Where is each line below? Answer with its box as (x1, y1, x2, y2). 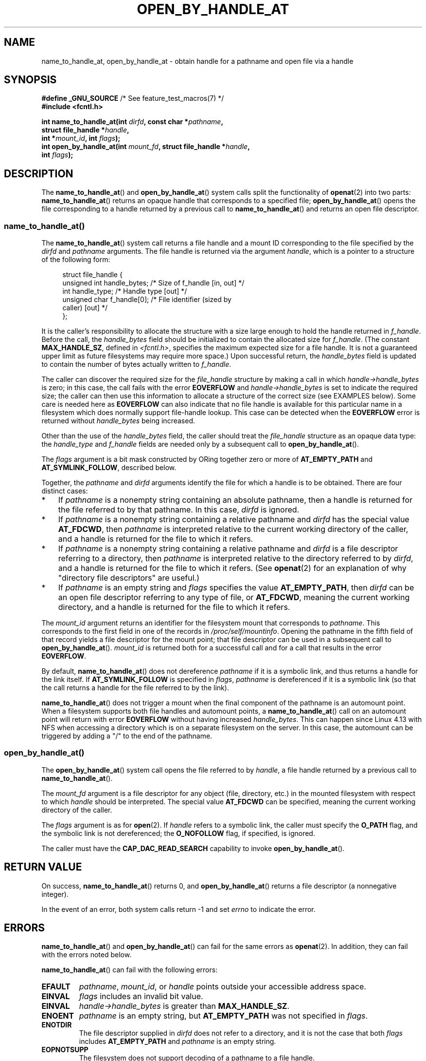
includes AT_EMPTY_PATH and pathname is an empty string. (79, 1037, 276, 1046)
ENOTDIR (41, 1021, 72, 1029)
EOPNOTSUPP (41, 1045, 89, 1054)
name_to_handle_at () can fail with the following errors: (41, 966, 218, 974)
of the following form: (41, 255, 110, 264)
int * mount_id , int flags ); (41, 134, 121, 143)
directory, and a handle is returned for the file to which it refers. (58, 602, 290, 612)
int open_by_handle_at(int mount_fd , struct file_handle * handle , (41, 142, 250, 151)
